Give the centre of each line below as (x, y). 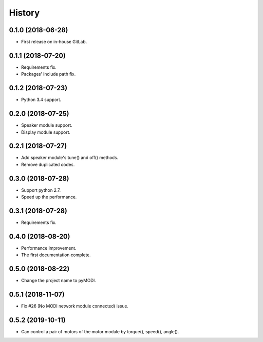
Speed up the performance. (49, 197)
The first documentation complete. (56, 255)
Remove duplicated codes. (48, 164)
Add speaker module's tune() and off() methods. (70, 158)
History (24, 13)
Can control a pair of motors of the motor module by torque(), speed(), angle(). (100, 332)
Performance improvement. (49, 248)
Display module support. (46, 132)
